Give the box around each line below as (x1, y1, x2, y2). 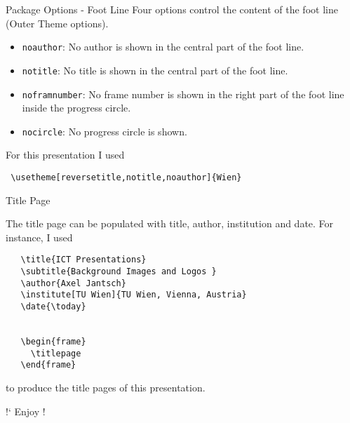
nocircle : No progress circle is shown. (22, 123, 187, 138)
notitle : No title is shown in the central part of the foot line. (22, 62, 288, 77)
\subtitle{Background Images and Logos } (20, 267, 217, 277)
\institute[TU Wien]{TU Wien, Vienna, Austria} (20, 290, 247, 300)
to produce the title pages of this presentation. (6, 380, 206, 394)
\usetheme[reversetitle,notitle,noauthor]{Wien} (11, 173, 242, 182)
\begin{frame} (20, 337, 86, 347)
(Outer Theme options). (6, 15, 109, 30)
